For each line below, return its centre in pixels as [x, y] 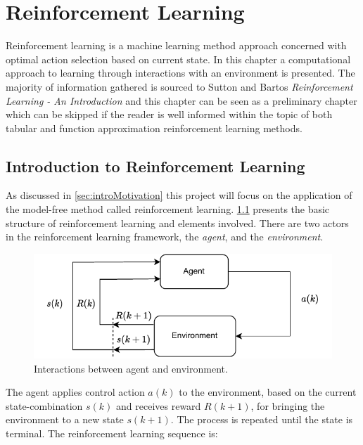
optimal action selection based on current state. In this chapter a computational [178, 59]
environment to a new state [65, 419]
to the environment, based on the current [268, 392]
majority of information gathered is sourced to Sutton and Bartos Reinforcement [179, 86]
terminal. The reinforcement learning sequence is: [112, 433]
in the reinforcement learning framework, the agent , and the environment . [165, 237]
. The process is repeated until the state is [262, 419]
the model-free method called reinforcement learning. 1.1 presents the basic [168, 209]
